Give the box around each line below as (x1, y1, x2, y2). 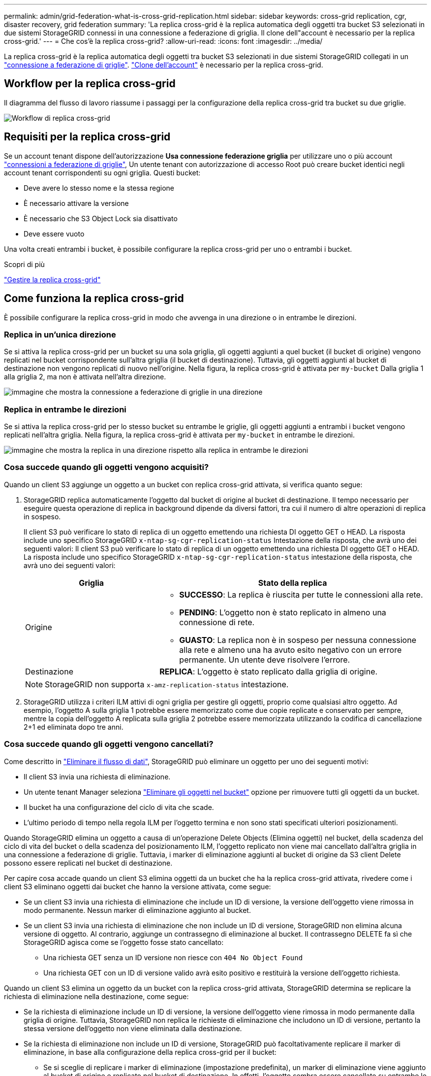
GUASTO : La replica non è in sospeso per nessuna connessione (179, 635, 416, 645)
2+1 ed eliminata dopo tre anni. (24, 722, 123, 731)
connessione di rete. (179, 617, 255, 627)
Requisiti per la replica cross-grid (4, 131, 171, 143)
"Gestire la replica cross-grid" (4, 275, 101, 284)
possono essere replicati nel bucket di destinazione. (4, 858, 173, 867)
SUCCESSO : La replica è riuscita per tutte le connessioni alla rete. (179, 589, 423, 600)
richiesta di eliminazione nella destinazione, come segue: (4, 992, 189, 1001)
